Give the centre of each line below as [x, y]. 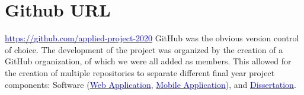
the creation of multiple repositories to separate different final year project [140, 72]
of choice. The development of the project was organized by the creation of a [144, 49]
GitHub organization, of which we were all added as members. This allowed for [148, 61]
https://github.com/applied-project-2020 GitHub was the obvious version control [152, 38]
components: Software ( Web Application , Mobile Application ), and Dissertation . [151, 84]
